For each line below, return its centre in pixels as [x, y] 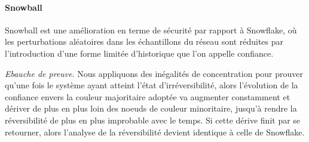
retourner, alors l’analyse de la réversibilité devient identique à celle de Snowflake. [155, 132]
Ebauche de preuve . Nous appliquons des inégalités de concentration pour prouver [154, 73]
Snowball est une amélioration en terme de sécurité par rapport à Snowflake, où [151, 30]
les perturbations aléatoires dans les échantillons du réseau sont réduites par [144, 41]
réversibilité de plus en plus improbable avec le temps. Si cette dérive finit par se [153, 120]
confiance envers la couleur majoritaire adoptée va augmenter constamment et [148, 96]
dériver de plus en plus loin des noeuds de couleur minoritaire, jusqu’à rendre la [151, 108]
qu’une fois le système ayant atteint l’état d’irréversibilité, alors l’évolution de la [152, 85]
